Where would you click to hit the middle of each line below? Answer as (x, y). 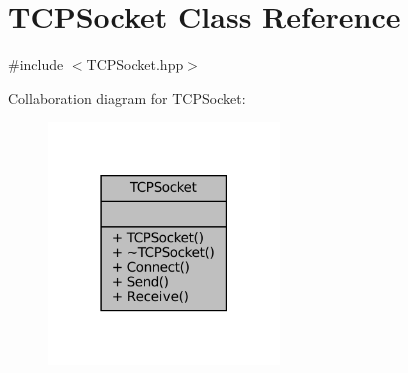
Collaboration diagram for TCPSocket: (127, 97)
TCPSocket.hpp (135, 64)
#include (36, 64)
